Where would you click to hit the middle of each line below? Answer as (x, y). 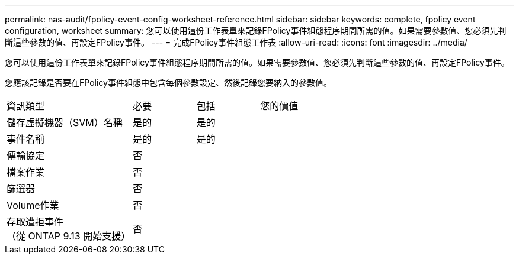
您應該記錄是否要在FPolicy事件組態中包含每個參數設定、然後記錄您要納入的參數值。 (168, 82)
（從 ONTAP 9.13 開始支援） (69, 236)
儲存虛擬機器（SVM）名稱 (65, 122)
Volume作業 (33, 205)
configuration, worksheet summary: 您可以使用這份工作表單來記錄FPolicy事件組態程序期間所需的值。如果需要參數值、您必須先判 (256, 30)
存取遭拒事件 (35, 222)
